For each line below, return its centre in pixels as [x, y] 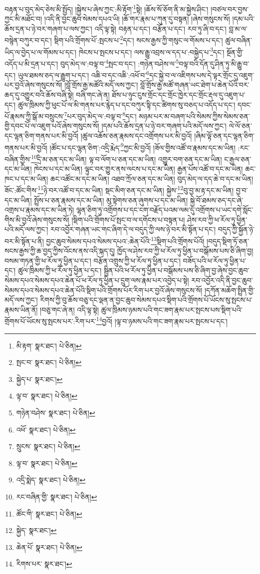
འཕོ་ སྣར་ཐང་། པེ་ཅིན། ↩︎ [46, 429]
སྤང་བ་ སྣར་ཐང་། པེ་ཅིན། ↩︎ [49, 362]
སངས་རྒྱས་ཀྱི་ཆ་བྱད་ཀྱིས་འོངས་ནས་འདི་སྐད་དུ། [60, 251]
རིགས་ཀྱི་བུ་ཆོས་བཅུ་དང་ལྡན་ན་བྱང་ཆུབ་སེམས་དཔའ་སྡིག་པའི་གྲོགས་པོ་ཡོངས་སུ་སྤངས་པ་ [146, 300]
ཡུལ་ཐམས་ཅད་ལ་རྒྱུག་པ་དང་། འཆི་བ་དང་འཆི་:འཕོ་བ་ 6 [84, 74]
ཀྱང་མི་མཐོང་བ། [23, 19]
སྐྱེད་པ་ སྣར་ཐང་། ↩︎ [39, 379]
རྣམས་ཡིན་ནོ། [21, 309]
